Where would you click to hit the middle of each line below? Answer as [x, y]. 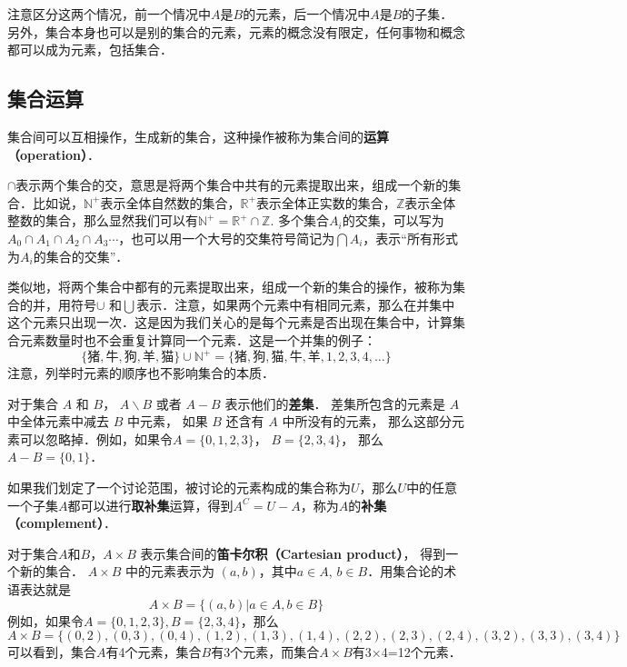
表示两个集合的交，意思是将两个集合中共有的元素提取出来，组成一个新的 [232, 185]
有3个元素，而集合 [265, 652]
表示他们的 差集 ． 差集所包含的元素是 [335, 403]
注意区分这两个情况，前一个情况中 [109, 14]
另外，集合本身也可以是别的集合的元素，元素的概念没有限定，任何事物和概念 [236, 31]
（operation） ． [54, 154]
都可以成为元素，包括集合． [90, 50]
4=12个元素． [421, 652]
